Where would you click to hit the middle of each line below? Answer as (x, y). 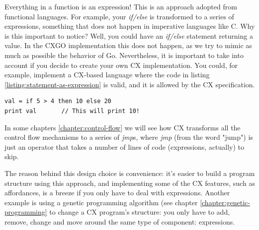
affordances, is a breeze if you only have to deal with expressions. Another (117, 193)
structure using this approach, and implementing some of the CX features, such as (130, 183)
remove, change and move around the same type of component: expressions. (120, 221)
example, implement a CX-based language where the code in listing (107, 75)
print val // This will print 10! (72, 111)
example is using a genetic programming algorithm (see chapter (101, 202)
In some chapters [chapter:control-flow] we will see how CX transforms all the (123, 127)
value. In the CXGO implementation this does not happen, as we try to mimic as (128, 45)
